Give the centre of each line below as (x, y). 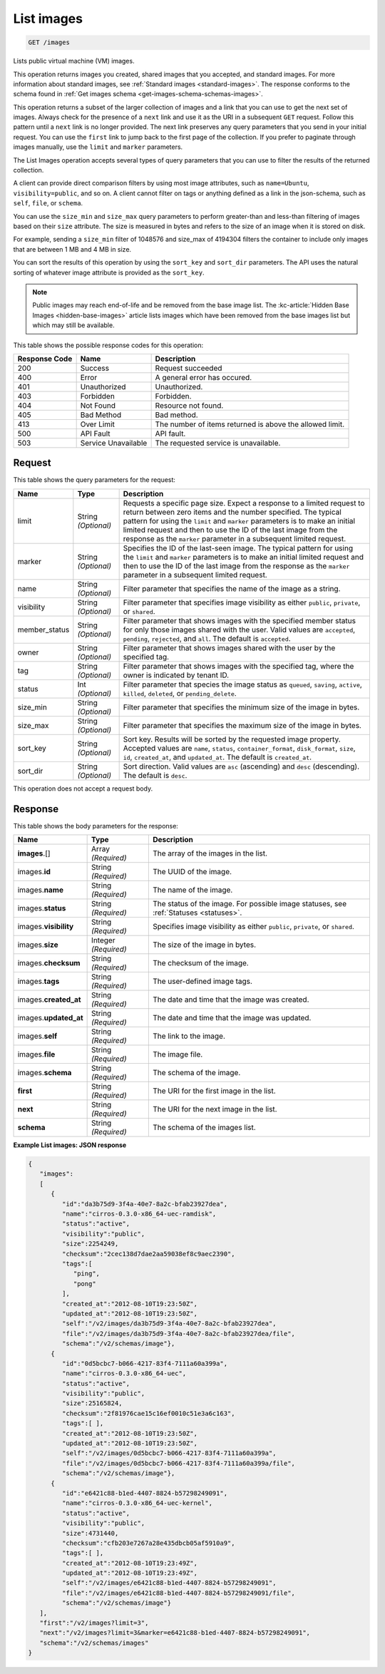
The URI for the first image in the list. (214, 1091)
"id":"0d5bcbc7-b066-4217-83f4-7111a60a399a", (145, 1363)
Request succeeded (189, 368)
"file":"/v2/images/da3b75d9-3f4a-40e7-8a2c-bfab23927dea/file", (179, 1334)
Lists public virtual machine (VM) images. (74, 61)
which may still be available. (73, 325)
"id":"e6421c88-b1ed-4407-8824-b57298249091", (145, 1493)
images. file (36, 1054)
